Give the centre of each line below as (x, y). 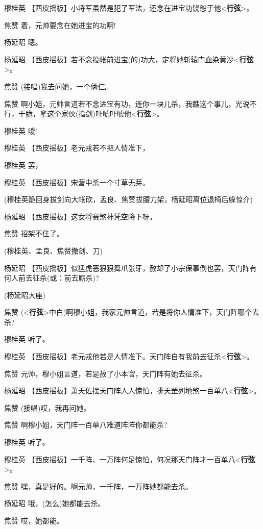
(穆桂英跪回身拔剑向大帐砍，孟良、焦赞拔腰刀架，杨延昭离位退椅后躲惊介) (128, 199)
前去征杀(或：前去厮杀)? (58, 278)
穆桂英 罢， (23, 165)
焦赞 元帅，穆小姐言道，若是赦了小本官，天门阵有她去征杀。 (105, 373)
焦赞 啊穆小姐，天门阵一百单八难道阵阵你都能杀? (86, 425)
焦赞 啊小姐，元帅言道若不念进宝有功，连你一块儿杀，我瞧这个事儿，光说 (127, 103)
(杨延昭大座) (25, 295)
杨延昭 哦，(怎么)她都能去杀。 (55, 503)
